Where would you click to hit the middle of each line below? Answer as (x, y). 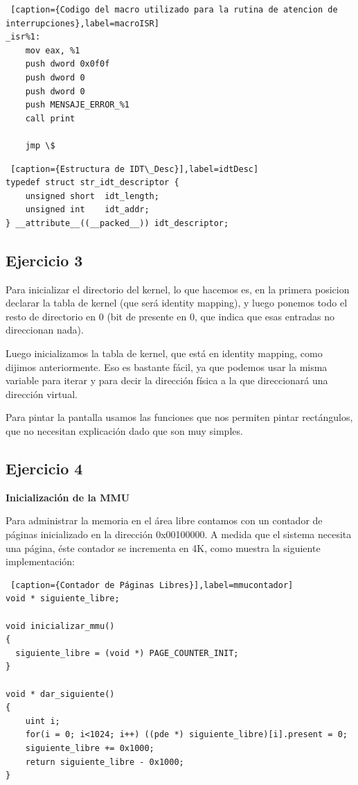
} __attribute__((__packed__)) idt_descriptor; (117, 223)
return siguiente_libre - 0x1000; (105, 762)
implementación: (40, 561)
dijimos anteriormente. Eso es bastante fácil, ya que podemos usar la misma (167, 366)
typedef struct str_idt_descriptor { (92, 183)
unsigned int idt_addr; (87, 210)
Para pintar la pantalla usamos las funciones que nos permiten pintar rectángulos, (179, 417)
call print (50, 118)
